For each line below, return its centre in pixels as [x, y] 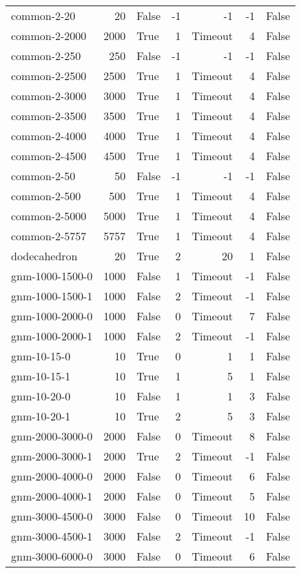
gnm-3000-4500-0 [52, 516]
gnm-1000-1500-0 [52, 276]
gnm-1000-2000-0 [52, 316]
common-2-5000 [49, 216]
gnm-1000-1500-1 [52, 296]
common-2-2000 [49, 36]
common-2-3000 [49, 96]
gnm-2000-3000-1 [52, 456]
